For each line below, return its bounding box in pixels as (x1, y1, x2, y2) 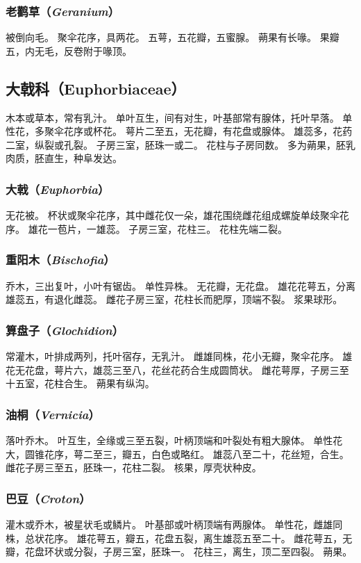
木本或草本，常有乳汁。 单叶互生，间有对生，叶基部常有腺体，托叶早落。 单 (6, 110, 353, 124)
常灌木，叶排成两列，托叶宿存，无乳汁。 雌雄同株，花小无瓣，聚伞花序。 (6, 349, 339, 364)
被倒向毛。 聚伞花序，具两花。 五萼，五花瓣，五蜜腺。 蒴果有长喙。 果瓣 (6, 30, 339, 44)
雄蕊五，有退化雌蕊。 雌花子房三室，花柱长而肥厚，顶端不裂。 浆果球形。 (6, 292, 343, 307)
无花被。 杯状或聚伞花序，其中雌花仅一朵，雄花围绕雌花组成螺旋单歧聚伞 (6, 208, 339, 222)
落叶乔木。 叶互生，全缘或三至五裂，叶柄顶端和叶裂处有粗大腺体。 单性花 (6, 433, 343, 448)
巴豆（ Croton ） (6, 489, 91, 507)
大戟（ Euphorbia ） (6, 180, 110, 197)
